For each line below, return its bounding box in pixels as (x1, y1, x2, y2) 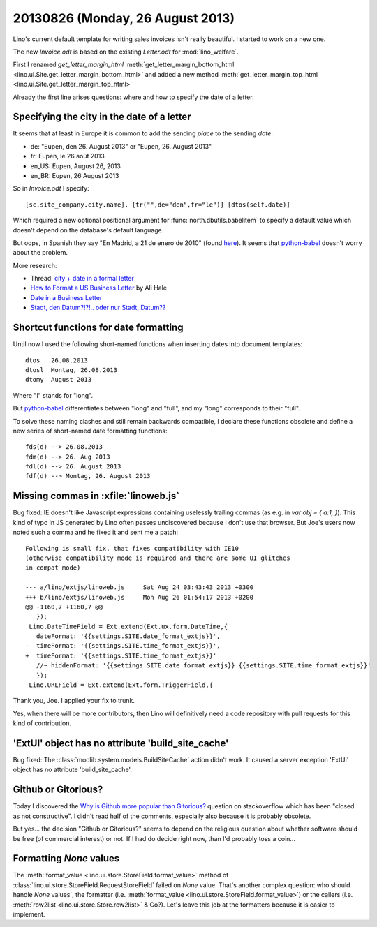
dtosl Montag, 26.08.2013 (25, 366, 118, 373)
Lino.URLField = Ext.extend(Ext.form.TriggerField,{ (29, 681, 213, 689)
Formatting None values (13, 852, 120, 865)
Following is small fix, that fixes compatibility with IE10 (25, 544, 239, 552)
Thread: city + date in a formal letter (30, 274, 134, 283)
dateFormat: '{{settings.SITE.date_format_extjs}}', (36, 632, 221, 640)
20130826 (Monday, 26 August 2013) (13, 10, 235, 26)
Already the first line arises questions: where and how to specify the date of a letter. (13, 93, 254, 101)
